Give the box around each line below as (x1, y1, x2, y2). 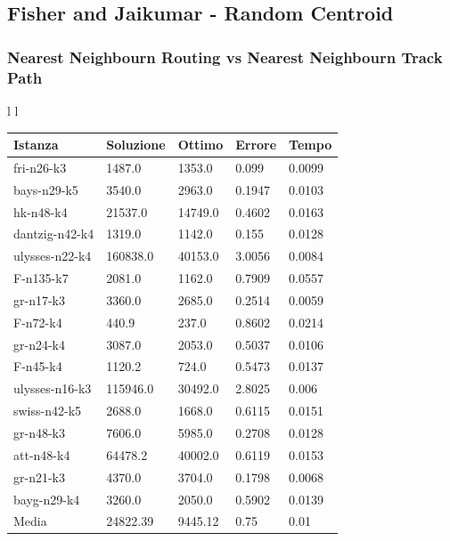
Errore (235, 135, 277, 154)
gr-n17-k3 (13, 290, 65, 309)
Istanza (13, 135, 59, 154)
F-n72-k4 (13, 312, 62, 331)
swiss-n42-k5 (13, 401, 82, 420)
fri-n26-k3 (13, 157, 67, 176)
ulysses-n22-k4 (13, 246, 92, 265)
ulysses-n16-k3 (13, 379, 92, 398)
